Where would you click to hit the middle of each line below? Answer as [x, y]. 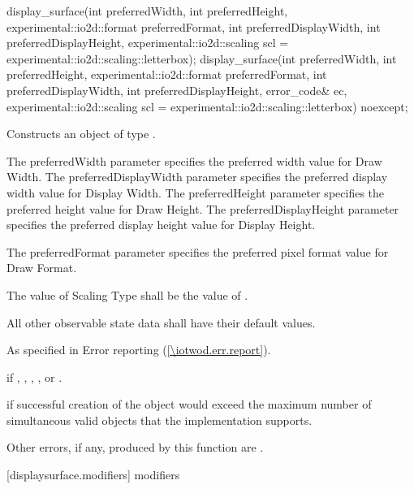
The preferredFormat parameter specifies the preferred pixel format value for [198, 251]
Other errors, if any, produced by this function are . [135, 447]
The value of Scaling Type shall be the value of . [127, 294]
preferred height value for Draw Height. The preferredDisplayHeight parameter [203, 208]
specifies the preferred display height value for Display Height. [161, 225]
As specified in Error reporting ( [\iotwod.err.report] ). [139, 350]
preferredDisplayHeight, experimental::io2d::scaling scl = [148, 43]
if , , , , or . [34, 376]
